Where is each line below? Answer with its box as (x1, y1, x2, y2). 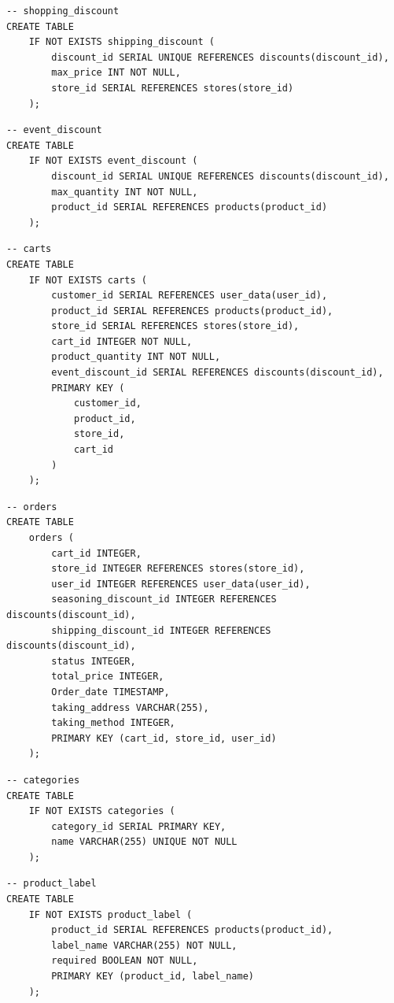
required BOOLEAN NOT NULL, (51, 955, 198, 967)
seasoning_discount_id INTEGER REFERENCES (51, 594, 277, 605)
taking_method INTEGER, (51, 717, 175, 729)
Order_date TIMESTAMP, (51, 686, 170, 698)
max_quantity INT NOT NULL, (51, 186, 198, 198)
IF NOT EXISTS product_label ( (28, 909, 193, 920)
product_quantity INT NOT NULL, (51, 351, 221, 363)
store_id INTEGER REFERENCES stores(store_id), (51, 563, 305, 575)
